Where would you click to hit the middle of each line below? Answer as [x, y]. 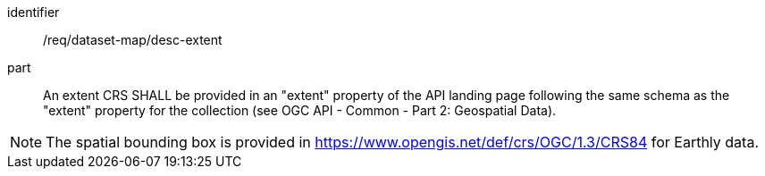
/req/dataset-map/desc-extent [133, 40]
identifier [34, 12]
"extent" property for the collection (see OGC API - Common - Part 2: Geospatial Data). [300, 110]
